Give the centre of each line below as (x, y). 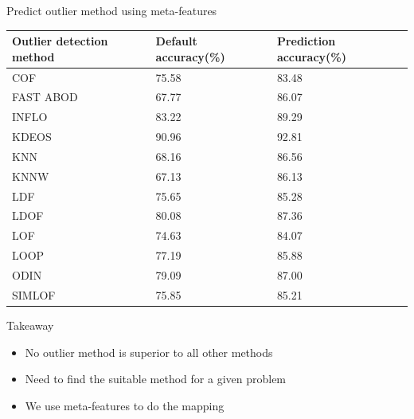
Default (176, 41)
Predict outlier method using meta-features (112, 10)
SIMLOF (34, 294)
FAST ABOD (45, 97)
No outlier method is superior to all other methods (149, 352)
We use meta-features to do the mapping (125, 405)
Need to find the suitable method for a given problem (156, 379)
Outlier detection (60, 41)
